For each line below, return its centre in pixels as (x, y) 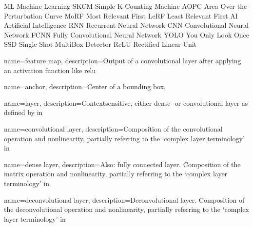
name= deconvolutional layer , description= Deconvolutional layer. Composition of (124, 199)
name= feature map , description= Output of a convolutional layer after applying (123, 60)
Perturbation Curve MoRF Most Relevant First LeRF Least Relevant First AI (121, 15)
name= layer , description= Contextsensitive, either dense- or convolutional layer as (126, 103)
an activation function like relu (50, 70)
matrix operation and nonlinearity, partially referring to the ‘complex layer (116, 174)
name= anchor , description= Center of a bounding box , (85, 86)
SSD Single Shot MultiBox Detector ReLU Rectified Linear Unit (100, 44)
